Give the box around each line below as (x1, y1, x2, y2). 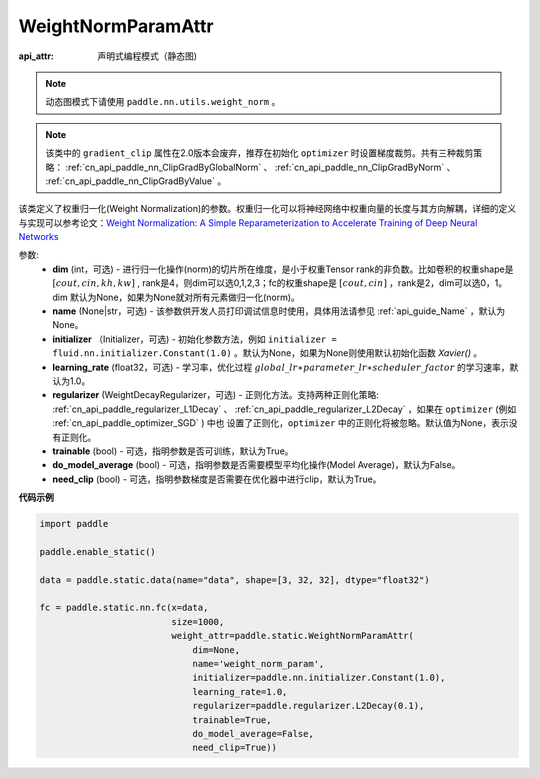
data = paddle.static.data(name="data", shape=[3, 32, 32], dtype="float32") (39, 574, 430, 585)
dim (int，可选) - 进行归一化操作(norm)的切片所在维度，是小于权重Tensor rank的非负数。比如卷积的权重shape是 (52, 263, 514, 275)
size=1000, (171, 616, 225, 627)
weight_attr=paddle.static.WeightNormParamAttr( (171, 630, 415, 642)
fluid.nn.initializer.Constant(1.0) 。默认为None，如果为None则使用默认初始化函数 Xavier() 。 (52, 347, 483, 359)
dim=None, (192, 644, 240, 655)
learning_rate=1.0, (192, 686, 288, 697)
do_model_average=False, (192, 728, 314, 739)
